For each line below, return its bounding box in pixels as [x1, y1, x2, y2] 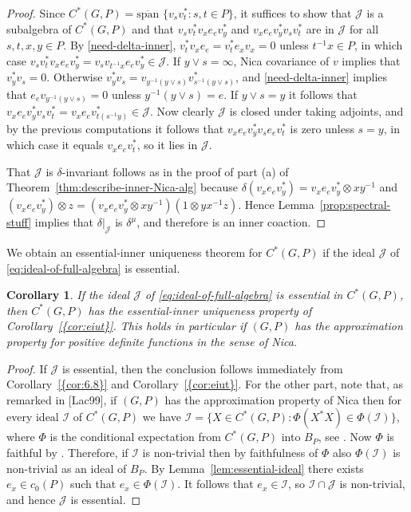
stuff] [6, 214, 32, 230]
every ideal [6, 408, 59, 425]
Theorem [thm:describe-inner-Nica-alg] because [6, 179, 239, 195]
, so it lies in [136, 136, 198, 153]
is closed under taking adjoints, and [229, 103, 404, 120]
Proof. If [6, 360, 47, 376]
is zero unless [290, 120, 354, 136]
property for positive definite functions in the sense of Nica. [6, 333, 298, 350]
